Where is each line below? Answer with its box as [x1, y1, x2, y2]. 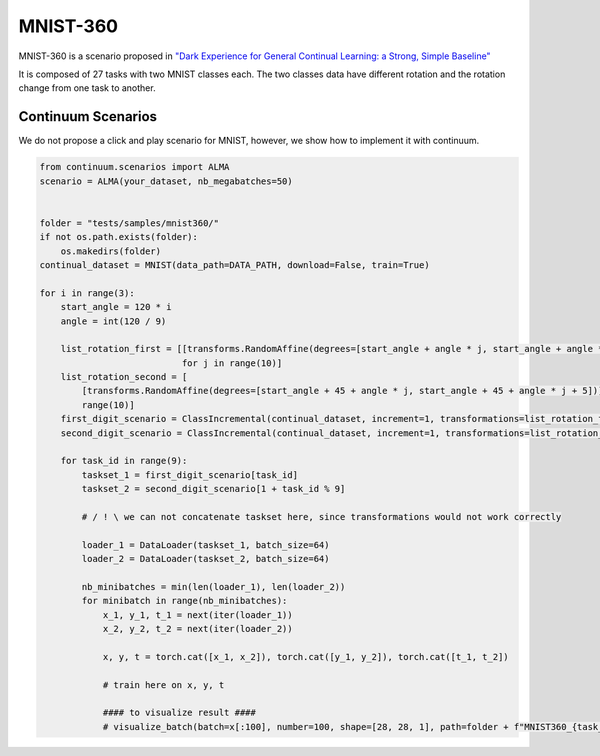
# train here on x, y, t [102, 679, 225, 690]
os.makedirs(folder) [60, 245, 162, 257]
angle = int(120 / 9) [60, 315, 167, 327]
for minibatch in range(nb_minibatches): [81, 595, 288, 607]
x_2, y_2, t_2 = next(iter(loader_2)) [102, 623, 294, 635]
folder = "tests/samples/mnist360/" [39, 217, 220, 229]
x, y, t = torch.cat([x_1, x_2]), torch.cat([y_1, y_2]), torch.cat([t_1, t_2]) [102, 651, 509, 662]
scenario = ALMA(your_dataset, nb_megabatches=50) [39, 175, 294, 187]
